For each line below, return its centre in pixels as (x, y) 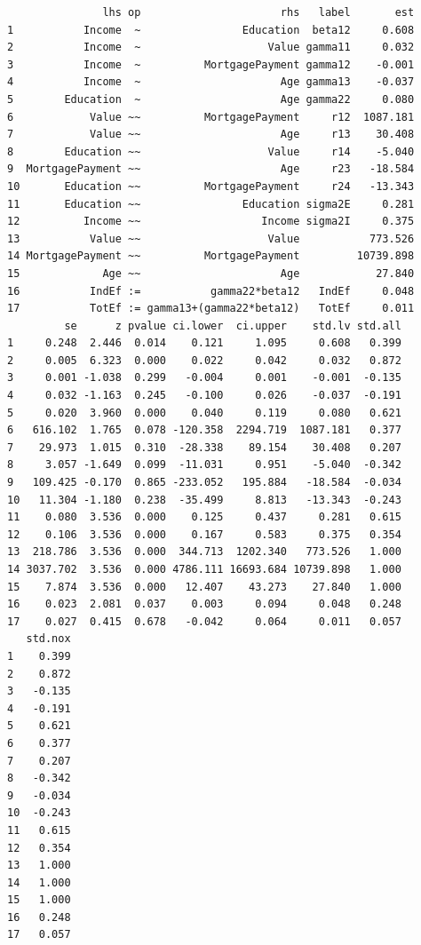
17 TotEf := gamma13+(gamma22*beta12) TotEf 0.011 (211, 309)
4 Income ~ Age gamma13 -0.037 (211, 82)
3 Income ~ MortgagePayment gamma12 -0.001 (211, 64)
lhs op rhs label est (258, 12)
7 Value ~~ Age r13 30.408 (211, 135)
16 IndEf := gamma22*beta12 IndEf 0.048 (211, 291)
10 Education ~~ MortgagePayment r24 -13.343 (211, 186)
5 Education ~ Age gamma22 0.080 (211, 99)
